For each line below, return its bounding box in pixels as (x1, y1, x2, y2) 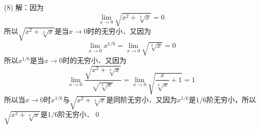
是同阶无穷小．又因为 (106, 94, 177, 104)
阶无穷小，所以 (206, 94, 256, 104)
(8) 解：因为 (4, 2, 44, 12)
